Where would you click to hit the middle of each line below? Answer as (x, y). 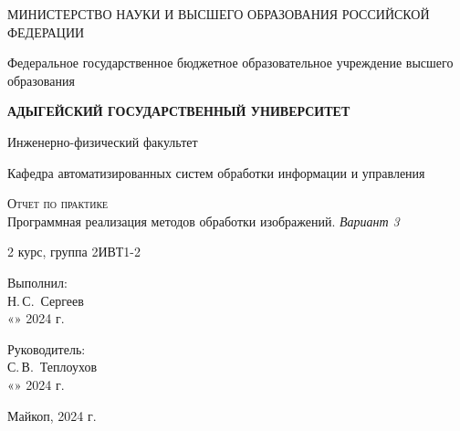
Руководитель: (47, 348)
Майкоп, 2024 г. (52, 415)
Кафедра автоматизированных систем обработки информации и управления (216, 172)
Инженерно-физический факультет (103, 141)
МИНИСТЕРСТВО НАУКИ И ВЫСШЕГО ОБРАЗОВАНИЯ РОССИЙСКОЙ (219, 14)
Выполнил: (37, 282)
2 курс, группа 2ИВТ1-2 (74, 252)
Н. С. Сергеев (46, 300)
